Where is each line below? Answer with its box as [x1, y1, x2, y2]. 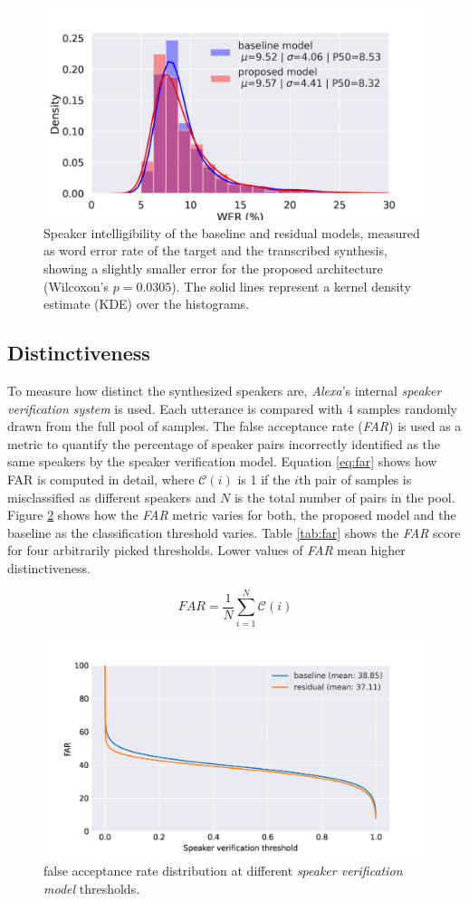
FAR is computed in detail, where [7, 469, 195, 488]
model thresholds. [43, 879, 140, 898]
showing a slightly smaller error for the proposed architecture [43, 258, 383, 277]
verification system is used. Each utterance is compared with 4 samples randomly [7, 398, 457, 417]
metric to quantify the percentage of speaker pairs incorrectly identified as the [7, 434, 441, 453]
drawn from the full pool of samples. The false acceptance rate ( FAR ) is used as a [7, 417, 462, 436]
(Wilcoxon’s [43, 276, 110, 295]
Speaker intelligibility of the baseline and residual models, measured [43, 223, 420, 242]
